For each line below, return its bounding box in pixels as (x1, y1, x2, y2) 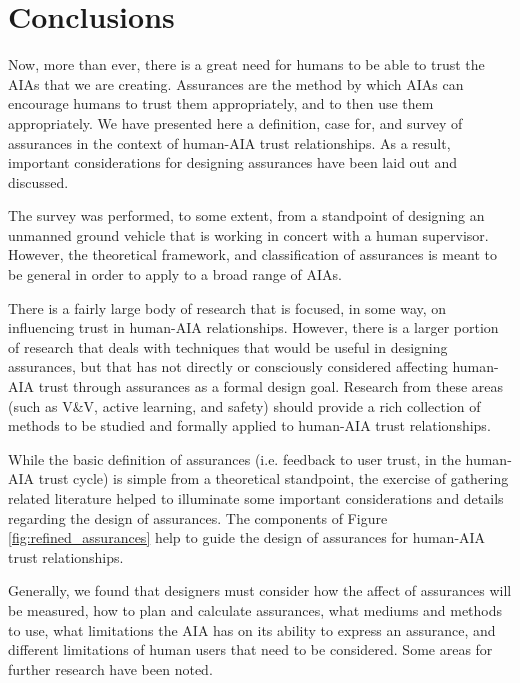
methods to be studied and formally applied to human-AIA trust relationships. (8, 415, 491, 436)
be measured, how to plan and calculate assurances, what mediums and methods (8, 599, 503, 620)
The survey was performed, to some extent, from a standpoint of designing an (8, 205, 485, 226)
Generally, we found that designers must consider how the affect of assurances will (8, 580, 512, 601)
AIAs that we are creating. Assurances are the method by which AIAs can (8, 73, 464, 94)
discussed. (8, 171, 69, 192)
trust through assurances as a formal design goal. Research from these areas (38, 376, 503, 397)
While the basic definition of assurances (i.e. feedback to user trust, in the (8, 448, 461, 469)
